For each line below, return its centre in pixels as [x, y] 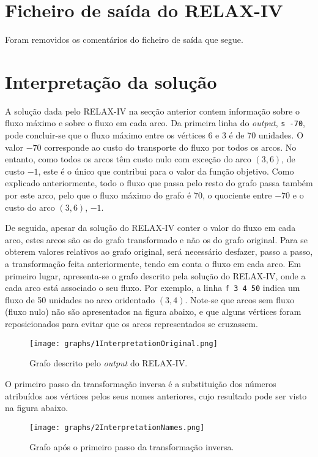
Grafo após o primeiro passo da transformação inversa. [132, 447]
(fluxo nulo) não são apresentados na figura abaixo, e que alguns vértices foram [153, 312]
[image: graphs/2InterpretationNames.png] [117, 427]
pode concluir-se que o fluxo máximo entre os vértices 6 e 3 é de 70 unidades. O [154, 135]
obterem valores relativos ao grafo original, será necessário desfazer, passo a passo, [159, 251]
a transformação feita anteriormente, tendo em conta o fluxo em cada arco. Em [153, 264]
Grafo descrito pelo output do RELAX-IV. [109, 363]
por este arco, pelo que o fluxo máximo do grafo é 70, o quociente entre [139, 195]
